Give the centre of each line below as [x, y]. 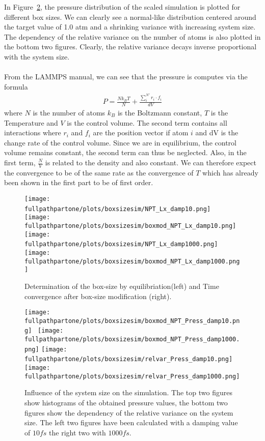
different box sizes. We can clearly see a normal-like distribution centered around [130, 17]
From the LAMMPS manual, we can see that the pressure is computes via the [126, 77]
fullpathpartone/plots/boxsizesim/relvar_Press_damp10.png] [129, 359]
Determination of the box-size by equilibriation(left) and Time [122, 286]
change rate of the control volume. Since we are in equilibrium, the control [120, 142]
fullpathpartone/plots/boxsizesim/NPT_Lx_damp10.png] [118, 209]
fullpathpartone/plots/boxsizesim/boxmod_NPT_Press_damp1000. [132, 340]
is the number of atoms [69, 113]
